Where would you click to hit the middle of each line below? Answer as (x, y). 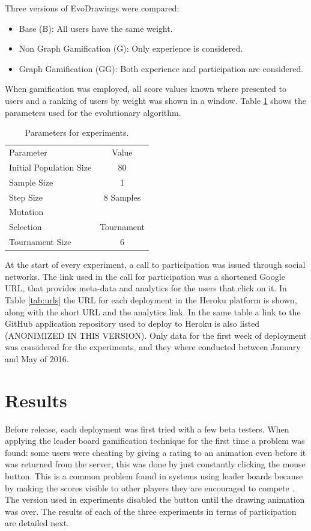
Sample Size (31, 182)
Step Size (26, 197)
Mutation (26, 212)
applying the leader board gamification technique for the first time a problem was (155, 441)
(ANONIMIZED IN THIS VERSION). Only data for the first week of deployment (156, 335)
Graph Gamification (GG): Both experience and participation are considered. (161, 68)
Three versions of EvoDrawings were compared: (92, 8)
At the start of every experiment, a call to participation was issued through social (155, 265)
